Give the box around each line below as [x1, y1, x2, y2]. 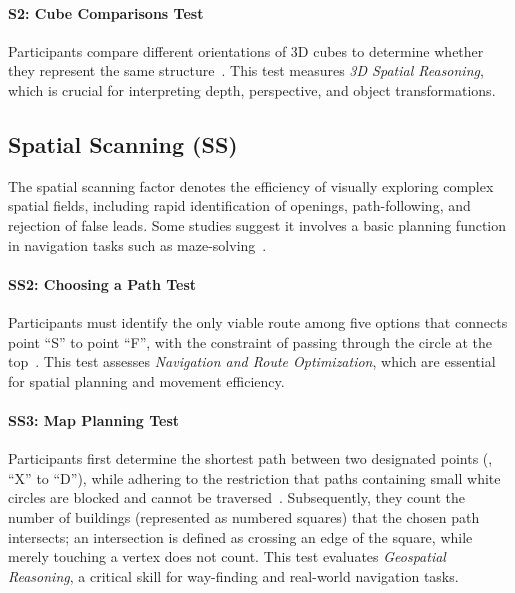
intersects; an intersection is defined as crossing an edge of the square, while [8, 526, 473, 547]
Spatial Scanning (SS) [8, 128, 238, 159]
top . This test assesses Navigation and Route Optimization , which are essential [8, 351, 496, 372]
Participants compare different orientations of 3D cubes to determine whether [8, 40, 484, 61]
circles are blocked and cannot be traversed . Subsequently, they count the [8, 487, 465, 508]
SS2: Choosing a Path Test [8, 273, 197, 294]
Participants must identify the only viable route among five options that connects [8, 311, 508, 332]
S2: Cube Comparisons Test [8, 2, 204, 23]
